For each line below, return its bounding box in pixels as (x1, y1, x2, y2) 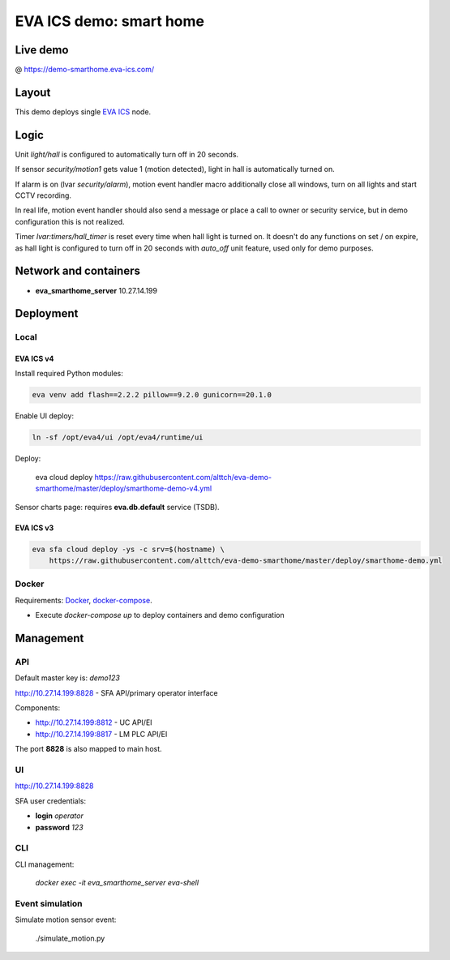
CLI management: (15, 859, 75, 869)
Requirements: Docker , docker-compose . (15, 595, 153, 605)
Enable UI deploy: (15, 411, 75, 421)
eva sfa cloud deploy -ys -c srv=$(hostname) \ (32, 544, 225, 554)
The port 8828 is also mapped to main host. (15, 744, 162, 754)
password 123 (35, 822, 84, 832)
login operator (35, 811, 84, 821)
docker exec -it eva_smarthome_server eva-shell (35, 878, 199, 888)
